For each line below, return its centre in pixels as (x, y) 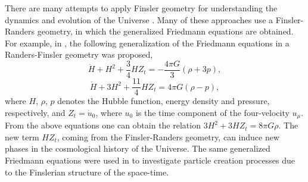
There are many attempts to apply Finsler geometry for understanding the (141, 8)
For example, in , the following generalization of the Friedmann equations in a (147, 43)
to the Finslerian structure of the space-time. (87, 172)
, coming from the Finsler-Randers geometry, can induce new (168, 136)
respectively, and (35, 112)
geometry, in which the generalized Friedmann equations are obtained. (165, 31)
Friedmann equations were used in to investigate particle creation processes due (150, 160)
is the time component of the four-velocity (212, 112)
